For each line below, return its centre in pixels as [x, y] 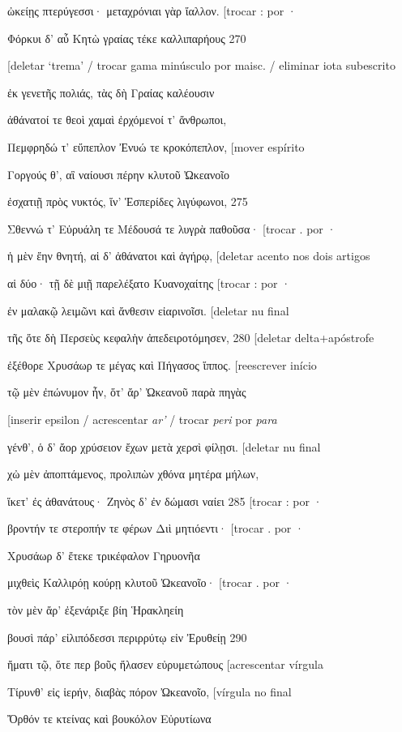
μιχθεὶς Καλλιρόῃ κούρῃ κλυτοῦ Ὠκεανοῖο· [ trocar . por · [150, 582]
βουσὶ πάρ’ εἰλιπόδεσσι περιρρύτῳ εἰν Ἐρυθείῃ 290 [127, 637]
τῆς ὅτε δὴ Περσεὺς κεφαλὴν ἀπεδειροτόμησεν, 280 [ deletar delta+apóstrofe [191, 338]
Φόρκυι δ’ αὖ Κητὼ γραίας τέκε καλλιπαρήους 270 [127, 38]
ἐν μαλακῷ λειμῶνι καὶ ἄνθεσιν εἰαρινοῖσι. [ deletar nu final [148, 310]
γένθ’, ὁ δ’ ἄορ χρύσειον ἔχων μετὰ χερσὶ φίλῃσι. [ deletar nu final [164, 446]
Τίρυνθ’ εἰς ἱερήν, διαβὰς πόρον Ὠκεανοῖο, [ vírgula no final [150, 691]
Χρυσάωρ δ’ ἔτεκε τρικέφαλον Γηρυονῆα [104, 555]
